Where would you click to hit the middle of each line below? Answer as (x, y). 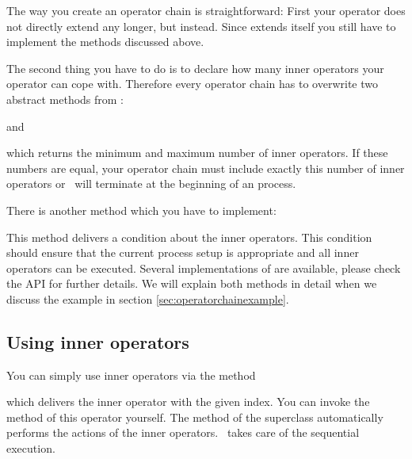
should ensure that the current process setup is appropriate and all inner (183, 252)
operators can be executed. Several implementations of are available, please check (204, 268)
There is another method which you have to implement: (141, 210)
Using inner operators (98, 341)
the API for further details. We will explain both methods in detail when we (192, 283)
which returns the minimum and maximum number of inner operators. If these (197, 153)
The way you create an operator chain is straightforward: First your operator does (206, 10)
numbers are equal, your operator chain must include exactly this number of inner (206, 168)
